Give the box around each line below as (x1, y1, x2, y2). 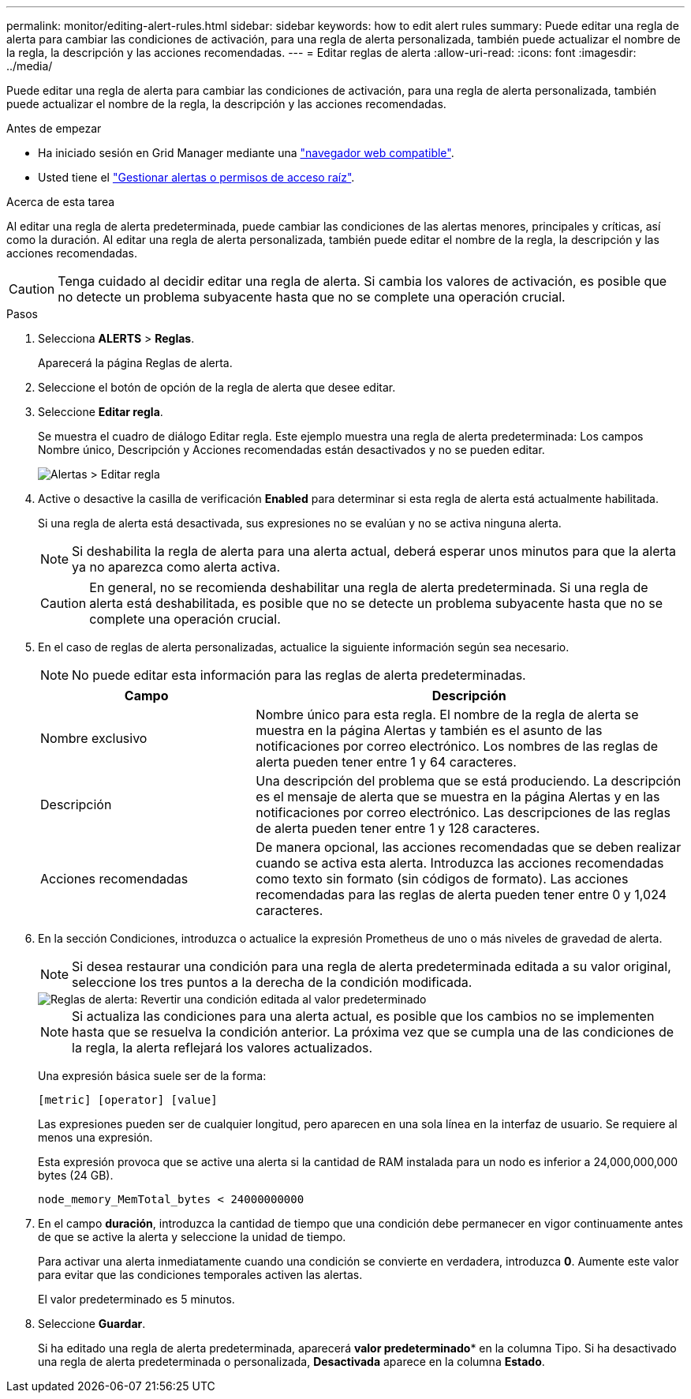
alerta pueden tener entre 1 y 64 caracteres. (256, 754, 517, 770)
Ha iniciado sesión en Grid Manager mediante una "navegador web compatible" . (38, 146, 454, 159)
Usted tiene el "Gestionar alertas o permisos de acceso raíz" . (38, 171, 355, 184)
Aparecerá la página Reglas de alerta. (38, 356, 233, 369)
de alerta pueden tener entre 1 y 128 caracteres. (256, 820, 540, 836)
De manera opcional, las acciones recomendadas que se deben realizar (256, 839, 682, 855)
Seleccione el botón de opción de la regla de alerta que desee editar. (38, 381, 396, 394)
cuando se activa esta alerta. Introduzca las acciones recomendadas (256, 855, 664, 871)
